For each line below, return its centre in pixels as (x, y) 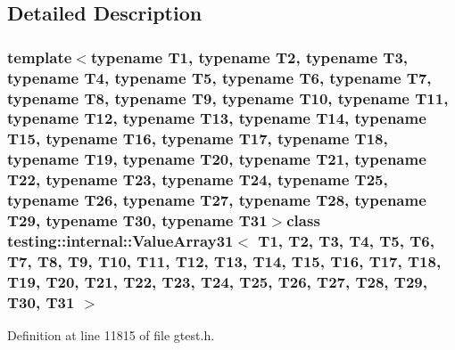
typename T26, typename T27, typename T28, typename (217, 200)
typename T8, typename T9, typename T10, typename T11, (228, 98)
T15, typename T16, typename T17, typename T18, (198, 138)
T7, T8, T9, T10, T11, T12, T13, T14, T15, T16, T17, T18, (224, 260)
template (40, 57)
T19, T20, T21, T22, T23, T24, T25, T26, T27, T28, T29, (217, 281)
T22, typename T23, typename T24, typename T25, (198, 179)
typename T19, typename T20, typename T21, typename (217, 159)
